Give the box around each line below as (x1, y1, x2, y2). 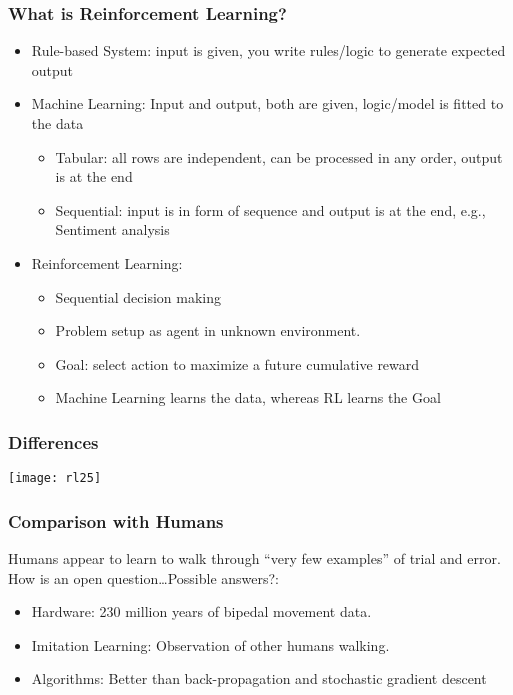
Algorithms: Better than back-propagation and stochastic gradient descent (31, 668, 487, 689)
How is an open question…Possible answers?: (8, 567, 279, 588)
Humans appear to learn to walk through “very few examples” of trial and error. (8, 548, 501, 569)
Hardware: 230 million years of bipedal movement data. (31, 601, 372, 622)
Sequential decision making (55, 286, 221, 307)
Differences (8, 429, 99, 454)
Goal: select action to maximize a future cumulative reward (55, 353, 420, 374)
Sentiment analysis (55, 219, 170, 240)
